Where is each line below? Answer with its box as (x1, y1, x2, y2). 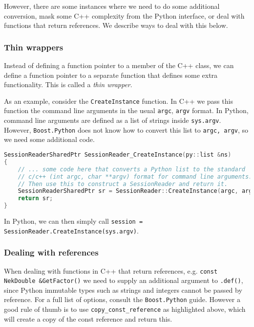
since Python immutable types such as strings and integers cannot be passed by (4, 284, 242, 295)
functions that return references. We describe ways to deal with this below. (4, 20, 228, 30)
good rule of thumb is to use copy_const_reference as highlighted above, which (4, 304, 246, 314)
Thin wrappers (4, 41, 63, 53)
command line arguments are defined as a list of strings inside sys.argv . (4, 115, 221, 125)
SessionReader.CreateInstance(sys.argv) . (4, 225, 139, 235)
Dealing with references (4, 246, 99, 258)
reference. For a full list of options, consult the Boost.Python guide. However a (4, 294, 240, 304)
